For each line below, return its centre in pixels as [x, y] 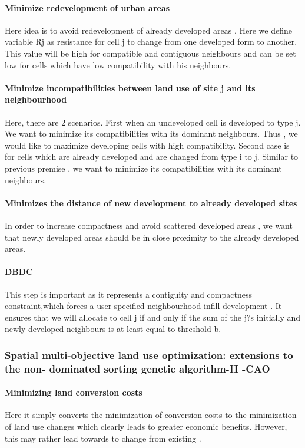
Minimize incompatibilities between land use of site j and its [130, 88]
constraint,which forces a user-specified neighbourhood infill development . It [143, 306]
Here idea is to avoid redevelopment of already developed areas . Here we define [148, 30]
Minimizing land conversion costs [74, 392]
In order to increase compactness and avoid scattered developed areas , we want [149, 225]
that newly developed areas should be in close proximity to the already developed [152, 237]
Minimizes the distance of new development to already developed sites [151, 202]
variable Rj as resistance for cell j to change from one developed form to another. [151, 42]
